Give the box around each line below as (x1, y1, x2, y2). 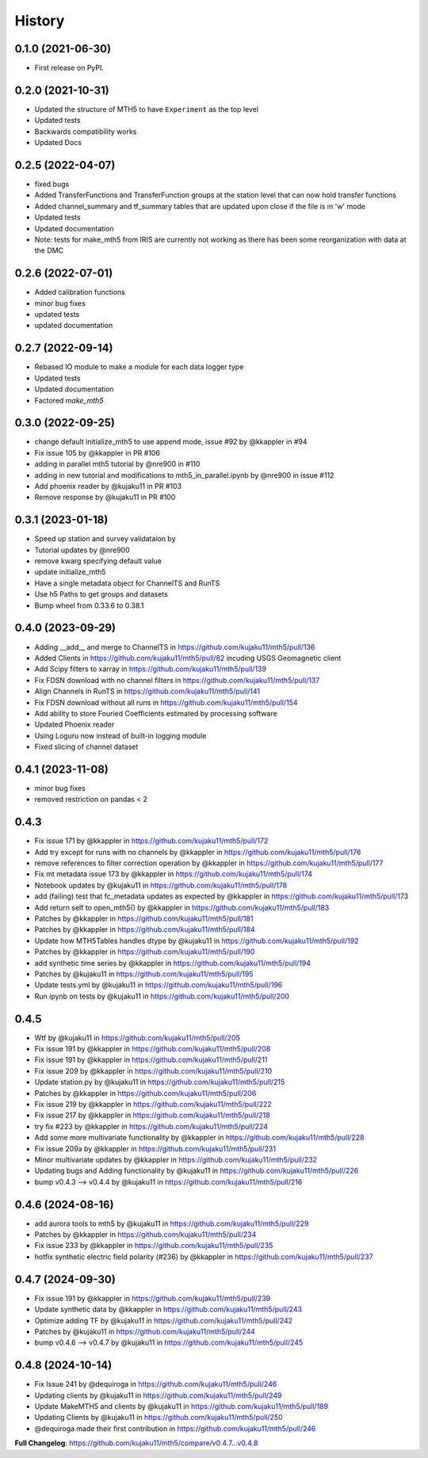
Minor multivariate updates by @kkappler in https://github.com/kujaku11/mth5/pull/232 (34, 1155, 317, 1164)
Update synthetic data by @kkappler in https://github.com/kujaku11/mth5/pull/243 (34, 1304, 303, 1315)
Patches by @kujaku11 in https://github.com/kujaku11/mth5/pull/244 (34, 1326, 255, 1336)
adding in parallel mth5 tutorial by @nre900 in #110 (34, 460, 201, 469)
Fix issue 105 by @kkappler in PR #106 (34, 448, 160, 457)
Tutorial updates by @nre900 (34, 545, 130, 555)
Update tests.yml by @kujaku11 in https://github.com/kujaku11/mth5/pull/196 (34, 980, 283, 990)
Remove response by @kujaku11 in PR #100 (34, 492, 176, 502)
